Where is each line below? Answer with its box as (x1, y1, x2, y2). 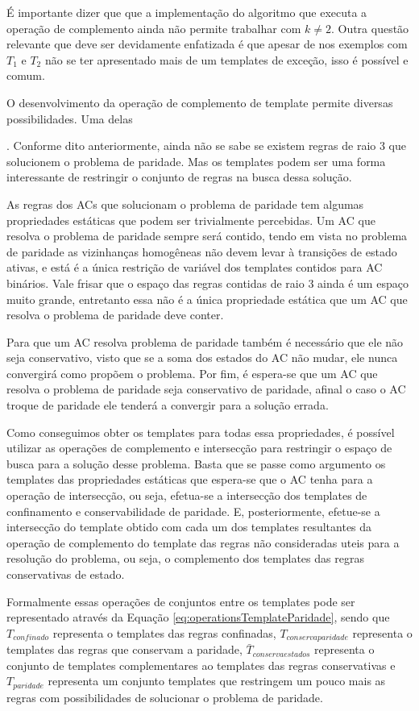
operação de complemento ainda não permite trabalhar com (6, 19, 301, 36)
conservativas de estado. (6, 566, 125, 582)
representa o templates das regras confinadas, (52, 624, 276, 641)
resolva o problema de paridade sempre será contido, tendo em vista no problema (6, 227, 408, 244)
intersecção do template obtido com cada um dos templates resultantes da (6, 518, 372, 535)
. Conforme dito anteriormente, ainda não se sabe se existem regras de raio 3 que (6, 137, 407, 154)
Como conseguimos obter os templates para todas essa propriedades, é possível (6, 423, 395, 440)
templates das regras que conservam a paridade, (6, 641, 243, 658)
